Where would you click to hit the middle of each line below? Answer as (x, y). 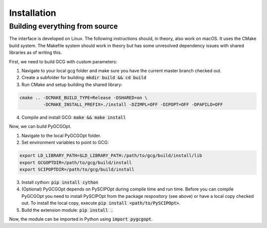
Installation (33, 13)
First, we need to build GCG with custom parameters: (63, 61)
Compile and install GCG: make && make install (74, 117)
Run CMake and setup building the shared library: (72, 85)
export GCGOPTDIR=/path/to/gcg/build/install (76, 162)
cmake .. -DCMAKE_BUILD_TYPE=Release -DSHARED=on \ (84, 97)
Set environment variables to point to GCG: (65, 142)
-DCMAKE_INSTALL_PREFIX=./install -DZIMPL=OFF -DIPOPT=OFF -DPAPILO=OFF (133, 105)
